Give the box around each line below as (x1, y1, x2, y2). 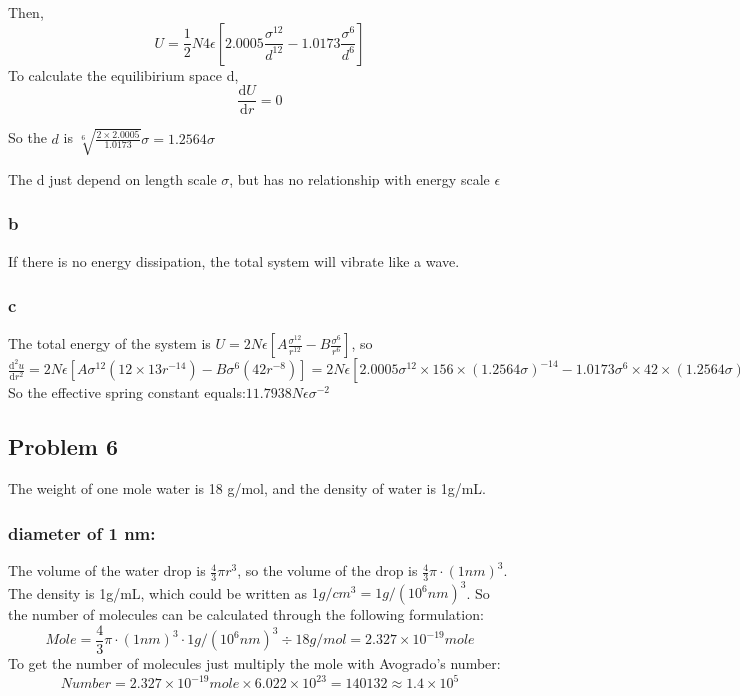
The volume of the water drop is (8, 560, 206, 581)
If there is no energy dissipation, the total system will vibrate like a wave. (8, 250, 460, 271)
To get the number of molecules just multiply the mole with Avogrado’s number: (8, 653, 501, 674)
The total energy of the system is (8, 333, 211, 354)
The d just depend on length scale (8, 168, 217, 189)
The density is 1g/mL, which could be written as (8, 582, 308, 603)
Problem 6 (8, 431, 118, 462)
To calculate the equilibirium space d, (8, 64, 239, 85)
